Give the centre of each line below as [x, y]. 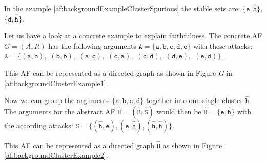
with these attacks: [223, 45]
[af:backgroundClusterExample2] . [56, 155]
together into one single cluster [194, 100]
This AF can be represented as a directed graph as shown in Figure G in [118, 73]
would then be [179, 111]
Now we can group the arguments [57, 100]
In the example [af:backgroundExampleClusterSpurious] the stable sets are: [122, 8]
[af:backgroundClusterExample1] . [56, 83]
